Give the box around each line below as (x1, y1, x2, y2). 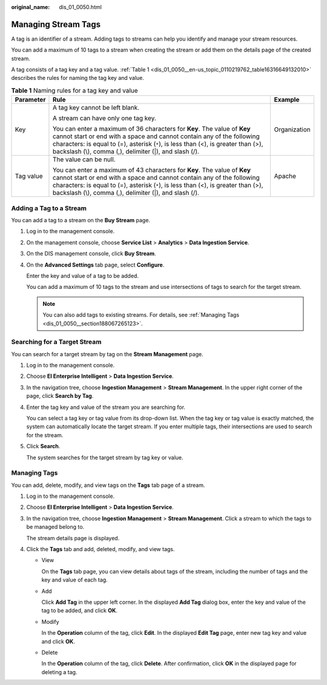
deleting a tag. (41, 668, 78, 675)
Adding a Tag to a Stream (11, 204, 87, 212)
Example (274, 96, 300, 104)
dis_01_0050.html (59, 4, 102, 10)
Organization (274, 125, 311, 134)
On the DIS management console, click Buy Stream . (26, 250, 157, 257)
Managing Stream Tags (11, 19, 101, 30)
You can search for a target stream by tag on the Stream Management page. (11, 350, 203, 357)
